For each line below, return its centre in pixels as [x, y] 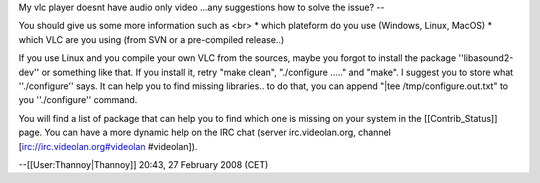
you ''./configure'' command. [78, 100]
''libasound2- [486, 58]
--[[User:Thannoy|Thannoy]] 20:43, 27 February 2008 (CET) [143, 164]
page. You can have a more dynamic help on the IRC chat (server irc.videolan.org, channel [205, 132]
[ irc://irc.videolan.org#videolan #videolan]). [108, 146]
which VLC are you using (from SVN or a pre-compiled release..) [151, 39]
